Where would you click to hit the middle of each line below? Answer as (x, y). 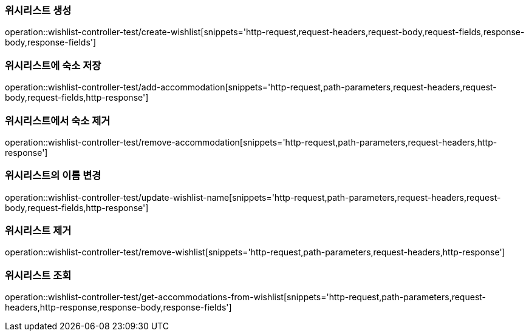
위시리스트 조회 (38, 275)
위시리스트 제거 (38, 230)
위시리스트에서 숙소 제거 (58, 120)
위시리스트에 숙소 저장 (53, 65)
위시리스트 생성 (38, 10)
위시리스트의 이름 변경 (53, 176)
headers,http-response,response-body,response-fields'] (118, 307)
